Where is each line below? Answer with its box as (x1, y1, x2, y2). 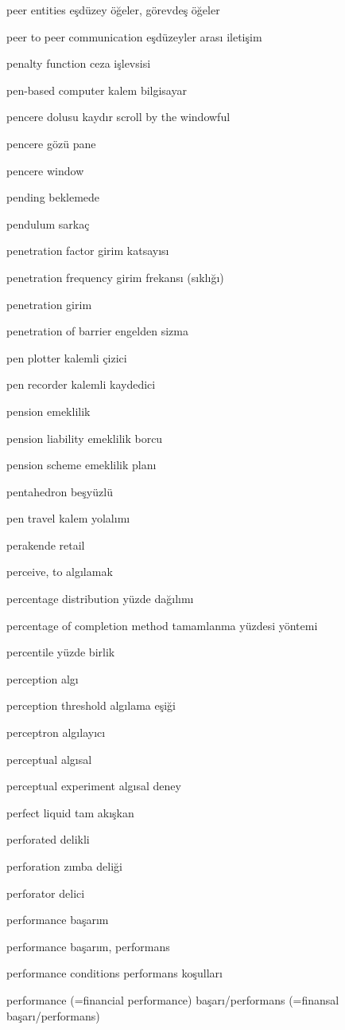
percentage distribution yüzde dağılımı (6, 590, 194, 607)
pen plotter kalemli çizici (6, 349, 127, 366)
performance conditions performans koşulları (6, 965, 223, 981)
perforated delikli (6, 831, 90, 848)
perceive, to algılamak (6, 563, 113, 580)
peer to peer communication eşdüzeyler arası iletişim (6, 28, 262, 45)
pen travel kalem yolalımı (6, 510, 130, 527)
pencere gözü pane (6, 135, 96, 151)
